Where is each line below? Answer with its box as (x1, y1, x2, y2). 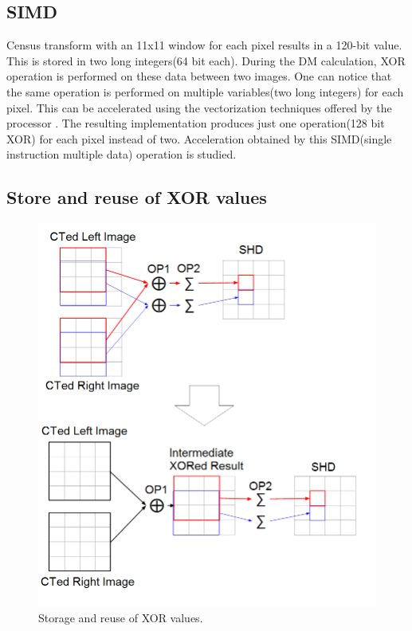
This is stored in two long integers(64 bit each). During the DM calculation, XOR (6, 52, 406, 69)
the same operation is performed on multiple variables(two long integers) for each (6, 83, 404, 100)
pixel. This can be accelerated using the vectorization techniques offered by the (6, 99, 392, 116)
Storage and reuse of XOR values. (38, 609, 203, 626)
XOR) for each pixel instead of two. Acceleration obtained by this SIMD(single (6, 130, 392, 147)
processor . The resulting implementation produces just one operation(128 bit (6, 115, 385, 131)
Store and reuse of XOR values (6, 185, 267, 210)
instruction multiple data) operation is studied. (6, 146, 237, 163)
